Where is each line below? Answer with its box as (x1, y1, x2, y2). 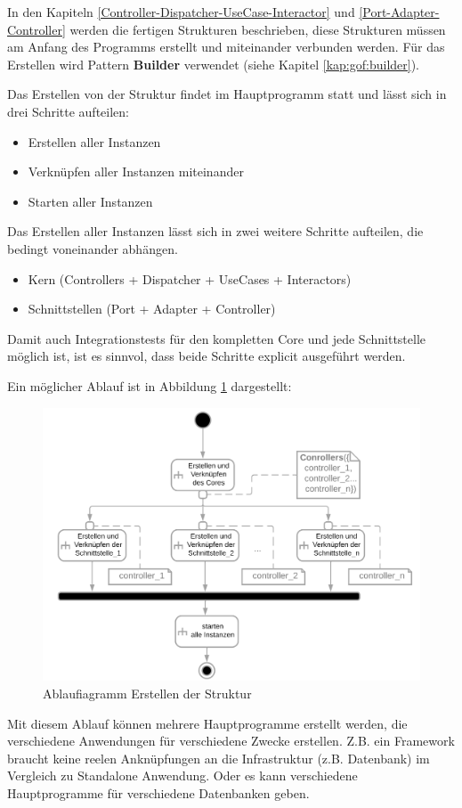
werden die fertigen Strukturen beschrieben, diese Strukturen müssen (69, 20, 446, 38)
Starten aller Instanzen (28, 192, 153, 210)
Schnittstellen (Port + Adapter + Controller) (28, 299, 276, 318)
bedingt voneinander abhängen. (7, 239, 178, 257)
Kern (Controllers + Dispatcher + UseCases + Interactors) (28, 269, 352, 288)
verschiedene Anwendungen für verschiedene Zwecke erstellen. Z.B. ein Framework (7, 731, 455, 750)
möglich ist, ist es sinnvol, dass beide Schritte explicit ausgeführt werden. (7, 347, 406, 365)
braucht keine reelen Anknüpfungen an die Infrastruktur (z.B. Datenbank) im (7, 748, 430, 767)
